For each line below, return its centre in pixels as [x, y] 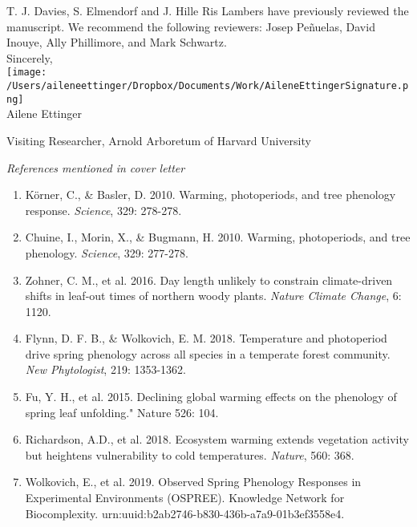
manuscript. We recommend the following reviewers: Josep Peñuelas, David [191, 26]
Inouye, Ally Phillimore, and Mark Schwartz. [117, 42]
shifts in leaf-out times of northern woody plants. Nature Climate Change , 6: [213, 296]
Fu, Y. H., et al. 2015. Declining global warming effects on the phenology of [211, 397]
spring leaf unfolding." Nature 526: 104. [122, 412]
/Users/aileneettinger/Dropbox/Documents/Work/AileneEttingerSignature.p [208, 86]
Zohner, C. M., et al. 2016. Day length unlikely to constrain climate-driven [209, 280]
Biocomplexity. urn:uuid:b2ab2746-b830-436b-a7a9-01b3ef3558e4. [185, 513]
